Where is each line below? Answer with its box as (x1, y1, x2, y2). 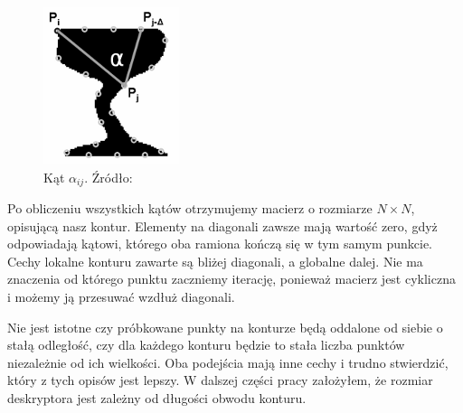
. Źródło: (84, 167, 133, 186)
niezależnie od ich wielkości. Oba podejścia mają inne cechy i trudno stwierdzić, (7, 352, 449, 371)
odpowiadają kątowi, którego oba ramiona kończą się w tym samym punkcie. (7, 234, 432, 253)
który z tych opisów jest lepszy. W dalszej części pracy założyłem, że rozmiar (7, 371, 433, 390)
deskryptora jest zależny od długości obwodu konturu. (7, 388, 307, 407)
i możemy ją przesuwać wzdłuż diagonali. (7, 287, 235, 306)
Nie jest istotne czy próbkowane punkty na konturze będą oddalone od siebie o (7, 317, 443, 336)
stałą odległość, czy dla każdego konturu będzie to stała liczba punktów (7, 335, 405, 354)
